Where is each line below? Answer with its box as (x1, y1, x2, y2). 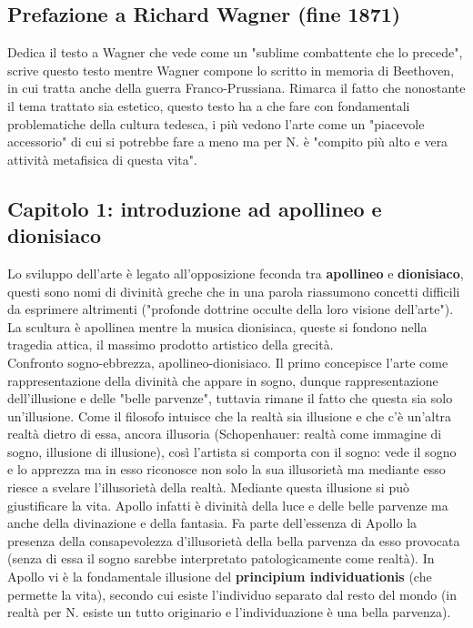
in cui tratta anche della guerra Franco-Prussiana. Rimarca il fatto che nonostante (7, 78, 466, 97)
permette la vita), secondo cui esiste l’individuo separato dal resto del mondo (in (7, 584, 458, 603)
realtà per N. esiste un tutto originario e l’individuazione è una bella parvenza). (7, 603, 451, 622)
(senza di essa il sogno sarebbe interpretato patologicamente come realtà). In (7, 549, 435, 568)
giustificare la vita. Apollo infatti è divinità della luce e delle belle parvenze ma (7, 495, 448, 514)
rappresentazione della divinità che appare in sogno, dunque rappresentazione (7, 370, 438, 390)
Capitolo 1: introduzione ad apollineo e (7, 194, 382, 222)
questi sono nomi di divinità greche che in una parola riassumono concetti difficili (7, 281, 460, 300)
